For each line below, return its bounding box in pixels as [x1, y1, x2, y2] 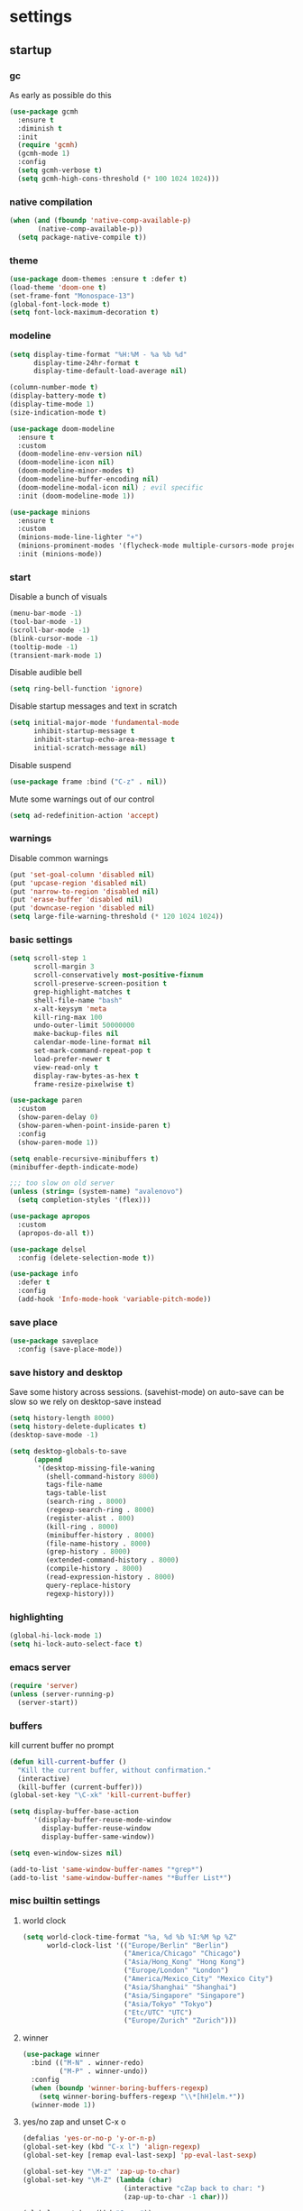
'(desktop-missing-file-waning [37, 1463, 155, 1472]
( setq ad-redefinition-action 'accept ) [9, 811, 160, 820]
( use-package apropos [9, 1212, 91, 1221]
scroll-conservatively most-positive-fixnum [32, 971, 204, 980]
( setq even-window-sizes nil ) [9, 1849, 124, 1858]
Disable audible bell [9, 667, 83, 678]
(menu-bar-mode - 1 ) [9, 609, 83, 619]
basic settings [9, 933, 73, 946]
